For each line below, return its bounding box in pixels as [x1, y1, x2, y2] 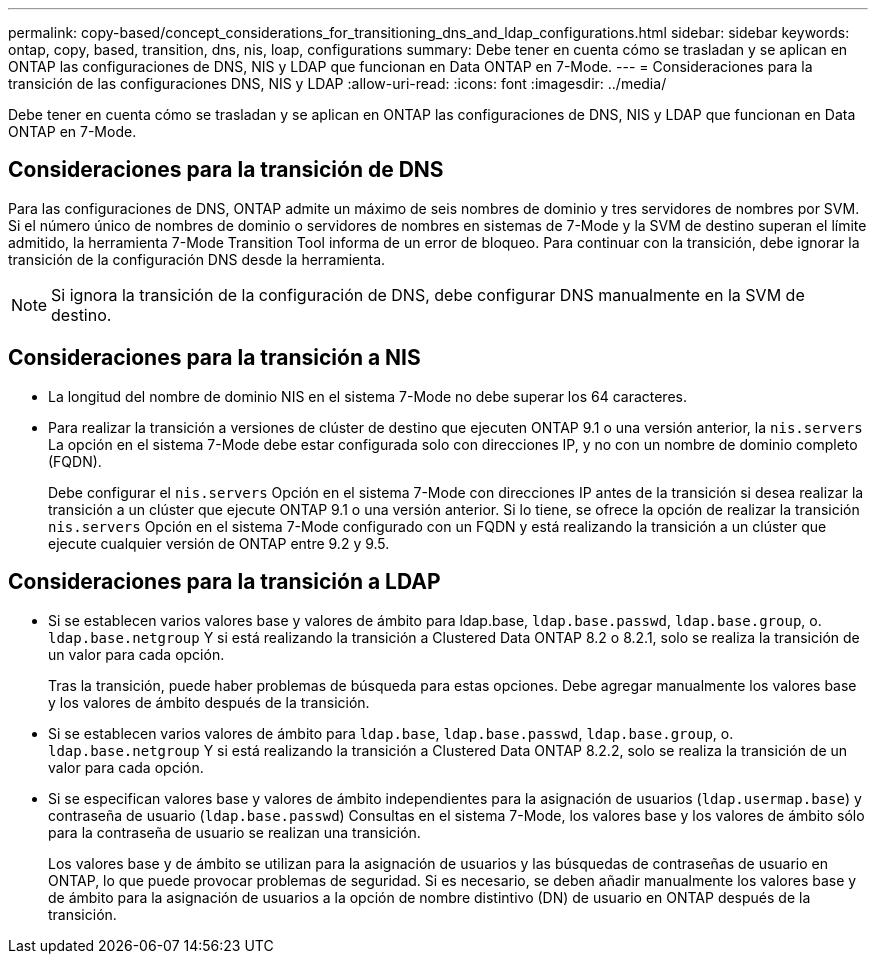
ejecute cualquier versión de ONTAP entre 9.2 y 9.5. [48, 534, 390, 552]
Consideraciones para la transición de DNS [8, 157, 444, 183]
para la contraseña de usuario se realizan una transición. [48, 823, 421, 841]
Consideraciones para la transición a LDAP [8, 569, 441, 595]
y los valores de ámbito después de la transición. [48, 693, 370, 711]
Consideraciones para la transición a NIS [8, 345, 421, 371]
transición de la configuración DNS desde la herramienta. [8, 250, 386, 268]
